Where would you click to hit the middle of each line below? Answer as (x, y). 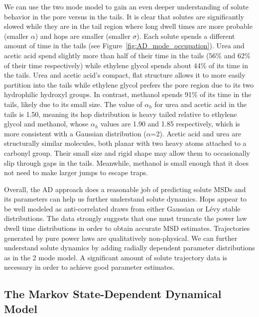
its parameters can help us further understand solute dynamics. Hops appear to (125, 199)
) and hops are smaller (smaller (83, 36)
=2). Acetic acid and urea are (196, 133)
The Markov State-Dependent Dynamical (113, 294)
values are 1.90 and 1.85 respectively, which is (170, 124)
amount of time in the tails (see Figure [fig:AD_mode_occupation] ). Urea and (124, 46)
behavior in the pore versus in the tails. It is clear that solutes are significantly (124, 16)
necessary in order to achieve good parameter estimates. (89, 267)
